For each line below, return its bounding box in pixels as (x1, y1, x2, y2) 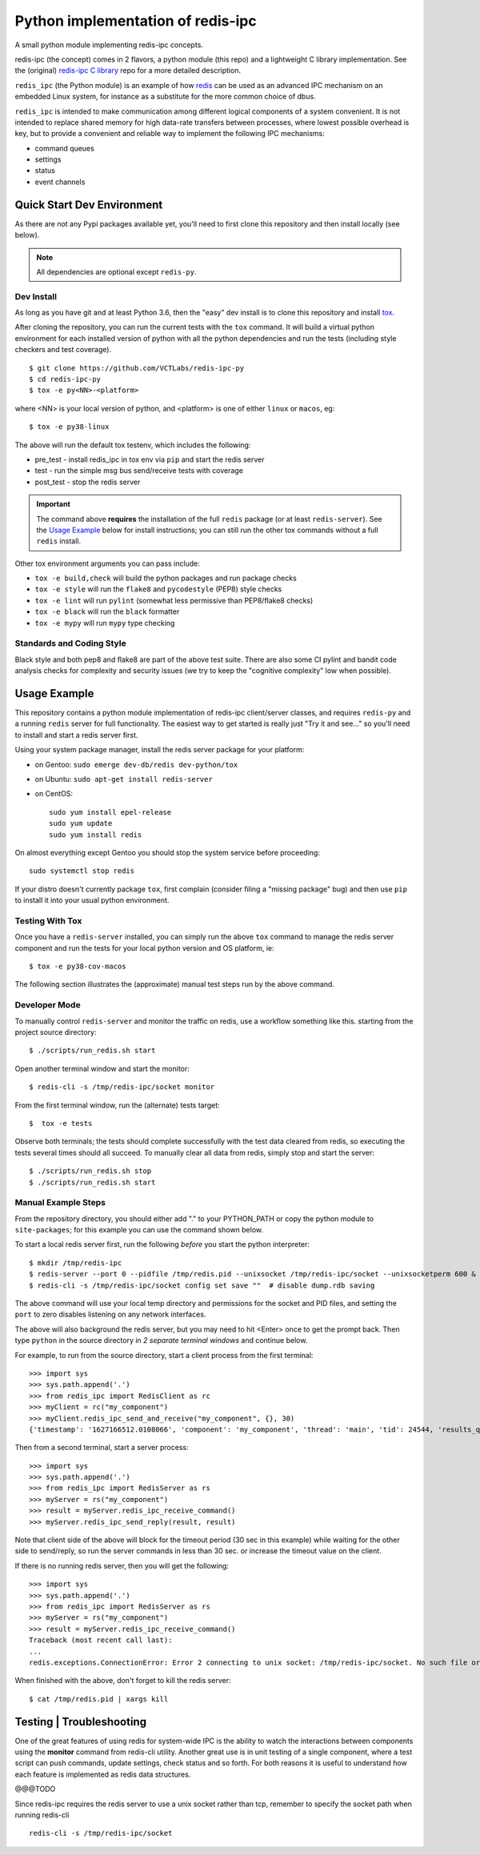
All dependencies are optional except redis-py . (36, 266, 197, 276)
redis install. (36, 536, 82, 546)
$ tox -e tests (29, 1119, 93, 1128)
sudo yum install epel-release (49, 807, 172, 816)
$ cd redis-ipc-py (29, 375, 102, 384)
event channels (34, 177, 86, 186)
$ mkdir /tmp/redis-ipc (29, 1258, 122, 1268)
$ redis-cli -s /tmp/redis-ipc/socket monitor (29, 1083, 215, 1092)
